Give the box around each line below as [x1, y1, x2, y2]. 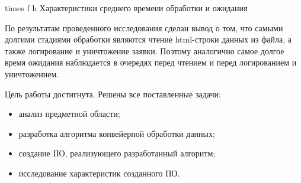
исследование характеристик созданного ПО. [18, 166, 180, 179]
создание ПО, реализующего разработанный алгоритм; [18, 147, 216, 159]
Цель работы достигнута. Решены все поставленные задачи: [5, 87, 221, 100]
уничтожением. [5, 67, 59, 80]
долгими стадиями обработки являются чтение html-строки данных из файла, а [5, 33, 292, 45]
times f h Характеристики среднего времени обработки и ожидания [5, 2, 248, 14]
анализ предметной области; [18, 107, 120, 120]
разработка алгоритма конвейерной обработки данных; [18, 127, 215, 139]
